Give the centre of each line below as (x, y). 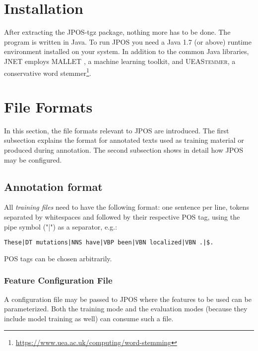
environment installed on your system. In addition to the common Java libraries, (127, 51)
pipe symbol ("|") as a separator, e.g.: (61, 226)
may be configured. (33, 159)
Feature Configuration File (58, 280)
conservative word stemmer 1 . (48, 72)
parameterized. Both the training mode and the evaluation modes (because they (126, 309)
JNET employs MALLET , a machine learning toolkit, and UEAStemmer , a (120, 61)
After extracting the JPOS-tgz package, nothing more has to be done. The (117, 32)
